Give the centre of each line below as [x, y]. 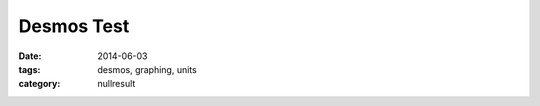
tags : [29, 69]
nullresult [116, 84]
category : [39, 84]
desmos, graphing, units [147, 69]
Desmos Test [74, 26]
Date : [30, 56]
